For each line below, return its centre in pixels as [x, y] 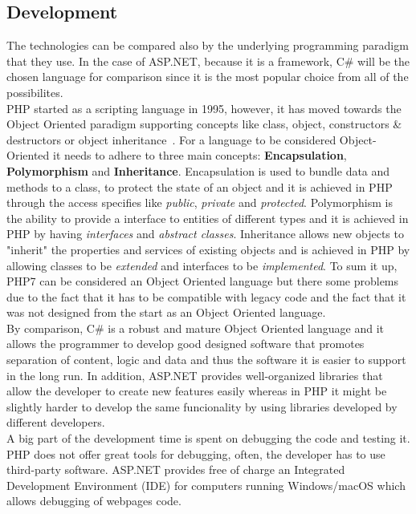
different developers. [56, 422]
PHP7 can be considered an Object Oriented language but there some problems [203, 281]
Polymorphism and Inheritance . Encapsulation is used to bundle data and [198, 170]
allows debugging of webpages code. [94, 501]
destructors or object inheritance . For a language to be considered [171, 139]
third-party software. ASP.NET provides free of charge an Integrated [176, 469]
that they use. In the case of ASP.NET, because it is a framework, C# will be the [208, 61]
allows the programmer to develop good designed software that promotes [186, 344]
